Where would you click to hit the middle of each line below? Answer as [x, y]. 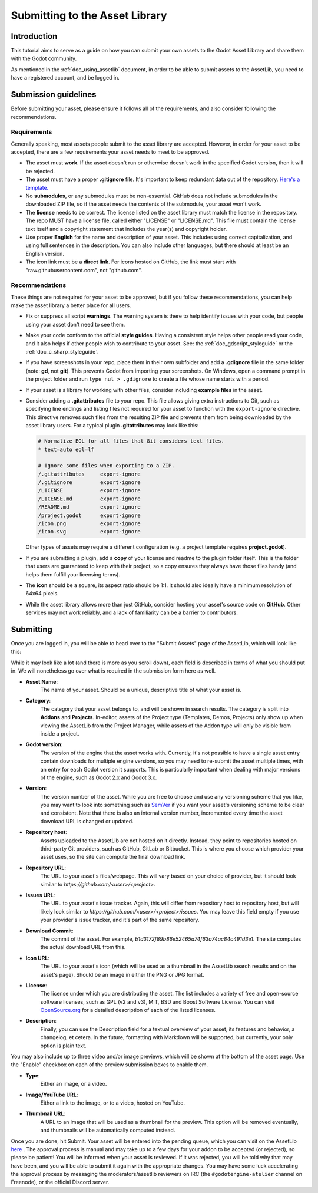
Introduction [34, 36]
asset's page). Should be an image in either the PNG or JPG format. [122, 974]
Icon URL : [38, 958]
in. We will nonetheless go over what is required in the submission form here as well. [113, 671]
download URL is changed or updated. [87, 821]
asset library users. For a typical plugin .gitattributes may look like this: [112, 426]
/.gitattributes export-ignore [89, 474]
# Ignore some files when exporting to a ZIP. [106, 466]
